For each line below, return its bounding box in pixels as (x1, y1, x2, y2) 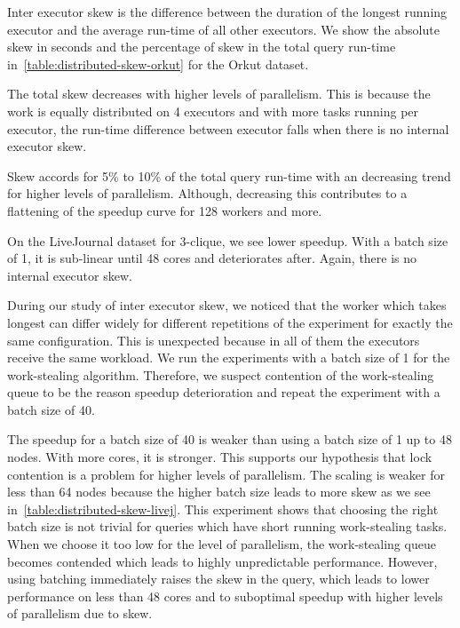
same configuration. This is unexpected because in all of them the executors (7, 330, 420, 349)
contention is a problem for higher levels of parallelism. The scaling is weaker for (7, 465, 445, 483)
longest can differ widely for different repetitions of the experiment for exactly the (7, 313, 453, 331)
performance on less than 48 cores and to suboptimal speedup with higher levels (7, 586, 443, 605)
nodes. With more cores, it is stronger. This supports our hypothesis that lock (7, 448, 432, 466)
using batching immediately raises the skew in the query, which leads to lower (7, 569, 430, 588)
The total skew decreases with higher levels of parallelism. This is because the (7, 84, 431, 103)
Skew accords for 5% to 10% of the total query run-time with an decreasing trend (7, 166, 451, 185)
